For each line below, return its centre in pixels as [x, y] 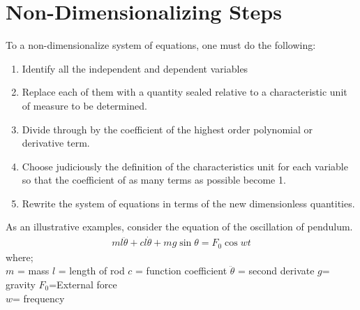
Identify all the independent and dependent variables [135, 68]
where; [20, 257]
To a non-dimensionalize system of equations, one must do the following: [161, 45]
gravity [21, 284]
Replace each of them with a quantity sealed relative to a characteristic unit [185, 92]
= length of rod [91, 271]
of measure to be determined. [84, 105]
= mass [33, 271]
